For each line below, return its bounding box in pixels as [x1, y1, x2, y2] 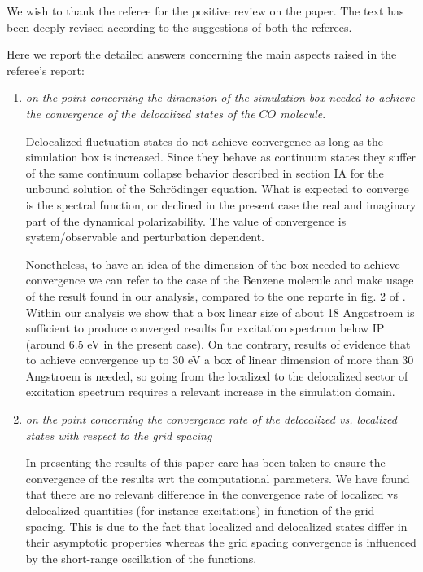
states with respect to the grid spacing [25, 426, 212, 443]
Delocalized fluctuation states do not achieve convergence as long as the [25, 132, 383, 149]
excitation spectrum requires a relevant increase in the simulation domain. [25, 383, 395, 400]
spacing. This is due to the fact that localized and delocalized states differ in [25, 517, 408, 535]
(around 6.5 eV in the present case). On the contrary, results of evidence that [25, 335, 411, 352]
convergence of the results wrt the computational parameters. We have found [25, 469, 410, 486]
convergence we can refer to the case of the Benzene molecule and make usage [25, 271, 414, 288]
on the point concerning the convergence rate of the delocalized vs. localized [25, 411, 397, 428]
